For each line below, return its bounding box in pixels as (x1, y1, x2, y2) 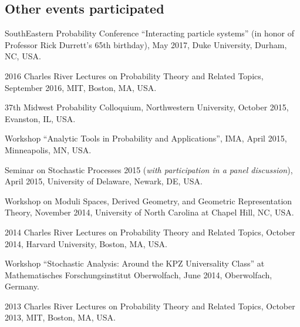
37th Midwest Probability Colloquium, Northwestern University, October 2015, (5, 101, 289, 113)
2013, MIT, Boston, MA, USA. (5, 311, 116, 323)
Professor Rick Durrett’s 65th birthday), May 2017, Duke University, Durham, (5, 38, 287, 50)
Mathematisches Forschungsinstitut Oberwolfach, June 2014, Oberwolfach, (5, 268, 272, 281)
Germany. (5, 280, 39, 292)
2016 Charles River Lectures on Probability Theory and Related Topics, (5, 69, 264, 82)
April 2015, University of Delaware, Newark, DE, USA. (5, 175, 203, 187)
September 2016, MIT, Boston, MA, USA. (5, 81, 157, 93)
